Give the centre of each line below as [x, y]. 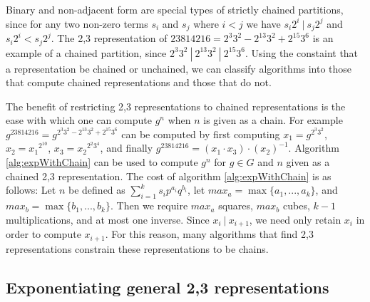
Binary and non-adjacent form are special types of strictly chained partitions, [175, 9]
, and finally [127, 148]
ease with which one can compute [79, 120]
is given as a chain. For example [273, 120]
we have [263, 23]
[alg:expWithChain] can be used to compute [102, 162]
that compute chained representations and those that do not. [139, 82]
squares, [236, 205]
